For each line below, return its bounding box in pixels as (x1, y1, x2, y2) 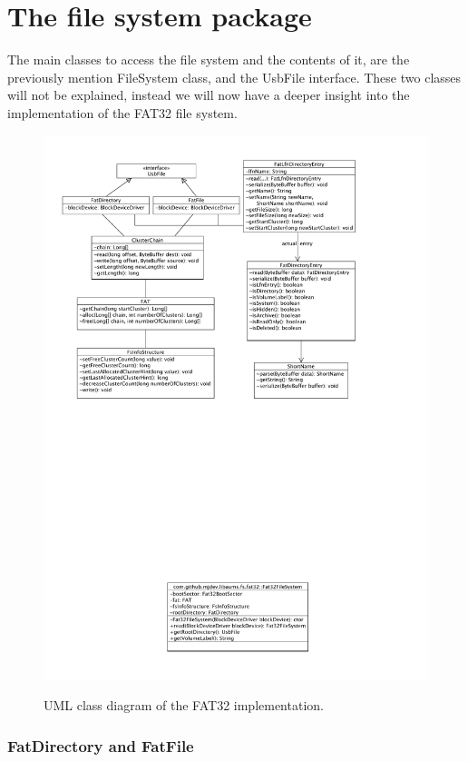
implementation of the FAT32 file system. (7, 103, 238, 122)
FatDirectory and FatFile (7, 734, 194, 757)
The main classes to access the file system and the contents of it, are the (7, 50, 410, 69)
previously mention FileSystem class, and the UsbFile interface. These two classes (7, 67, 462, 86)
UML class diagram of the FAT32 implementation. (44, 696, 324, 715)
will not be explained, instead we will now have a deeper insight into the (7, 85, 410, 104)
